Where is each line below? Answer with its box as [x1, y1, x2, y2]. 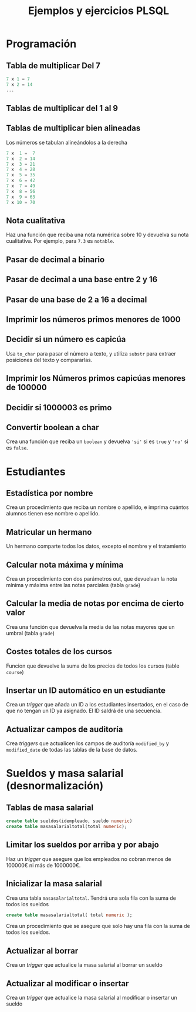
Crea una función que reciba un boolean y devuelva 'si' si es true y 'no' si [6, 438, 189, 445]
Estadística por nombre [6, 488, 93, 498]
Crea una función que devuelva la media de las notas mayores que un [6, 623, 175, 630]
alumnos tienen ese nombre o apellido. [6, 510, 100, 517]
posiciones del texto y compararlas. [6, 356, 93, 363]
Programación [6, 37, 77, 51]
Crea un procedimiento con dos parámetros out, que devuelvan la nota [6, 575, 177, 582]
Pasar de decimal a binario [6, 254, 105, 264]
